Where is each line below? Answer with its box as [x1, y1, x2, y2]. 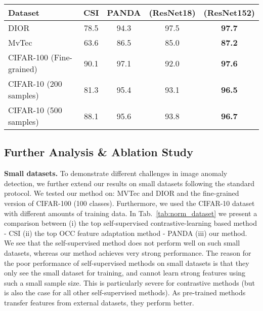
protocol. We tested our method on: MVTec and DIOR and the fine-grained [4, 188, 239, 198]
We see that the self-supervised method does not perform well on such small [4, 237, 240, 248]
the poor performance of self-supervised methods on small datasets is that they [4, 257, 249, 268]
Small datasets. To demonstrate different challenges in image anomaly [4, 168, 228, 179]
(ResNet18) [149, 7, 196, 18]
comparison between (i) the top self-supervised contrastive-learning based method [4, 218, 257, 228]
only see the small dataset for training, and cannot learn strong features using [4, 267, 246, 278]
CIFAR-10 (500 [8, 104, 62, 116]
